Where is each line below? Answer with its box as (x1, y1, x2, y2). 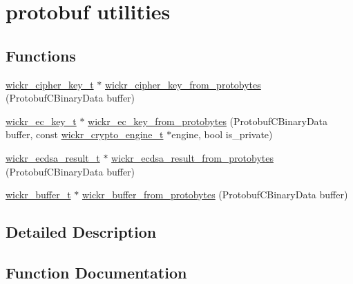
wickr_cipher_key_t (6, 77, 94, 91)
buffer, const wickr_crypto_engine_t (6, 127, 164, 142)
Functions (6, 44, 76, 66)
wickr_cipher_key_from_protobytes (104, 77, 261, 91)
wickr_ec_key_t (6, 113, 77, 128)
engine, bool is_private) (171, 127, 273, 142)
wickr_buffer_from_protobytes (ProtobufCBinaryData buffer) (82, 187, 348, 202)
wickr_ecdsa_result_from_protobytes (111, 150, 274, 164)
